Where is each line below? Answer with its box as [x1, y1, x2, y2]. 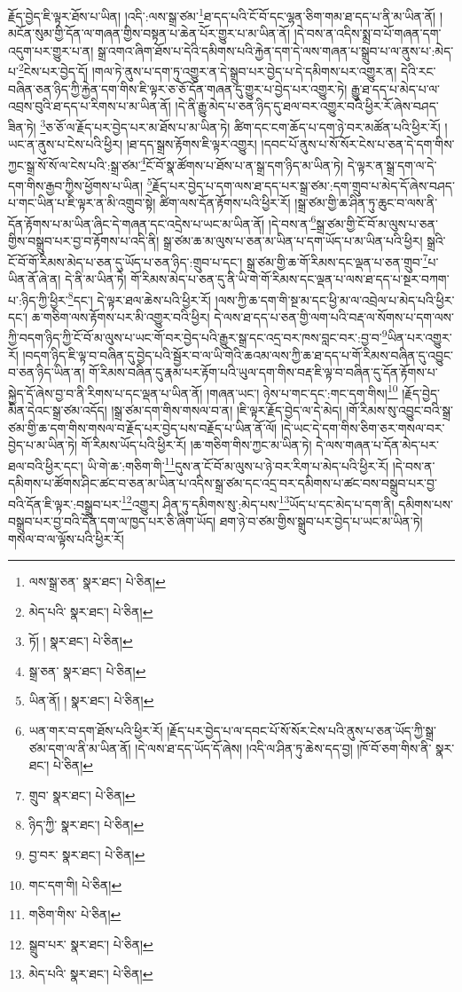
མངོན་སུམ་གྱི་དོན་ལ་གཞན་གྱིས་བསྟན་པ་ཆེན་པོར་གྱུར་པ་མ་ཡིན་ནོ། [8, 24, 291, 43]
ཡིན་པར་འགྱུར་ [387, 328, 452, 346]
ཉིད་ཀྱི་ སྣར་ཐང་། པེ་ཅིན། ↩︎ [28, 815, 145, 834]
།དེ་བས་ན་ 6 [268, 211, 317, 232]
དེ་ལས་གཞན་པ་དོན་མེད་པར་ [316, 436, 439, 454]
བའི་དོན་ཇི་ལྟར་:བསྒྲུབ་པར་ [8, 494, 122, 513]
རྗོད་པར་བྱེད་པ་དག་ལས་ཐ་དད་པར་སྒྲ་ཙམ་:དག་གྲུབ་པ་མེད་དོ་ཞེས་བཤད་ [152, 176, 455, 194]
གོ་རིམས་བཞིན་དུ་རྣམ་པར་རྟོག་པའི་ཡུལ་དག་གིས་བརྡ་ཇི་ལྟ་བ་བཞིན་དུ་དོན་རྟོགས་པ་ [89, 363, 438, 382]
